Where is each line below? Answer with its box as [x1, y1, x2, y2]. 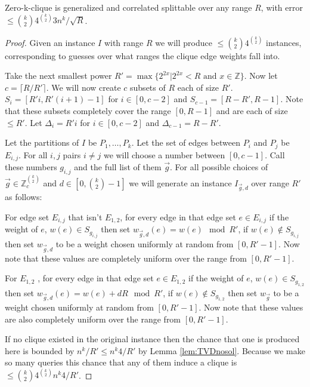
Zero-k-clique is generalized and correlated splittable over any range [5, 1, 252, 13]
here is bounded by [5, 344, 75, 357]
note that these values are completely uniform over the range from [5, 251, 247, 264]
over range [251, 176, 289, 189]
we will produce [155, 36, 212, 48]
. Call [265, 148, 285, 161]
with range [104, 36, 144, 48]
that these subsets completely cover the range [5, 104, 171, 116]
